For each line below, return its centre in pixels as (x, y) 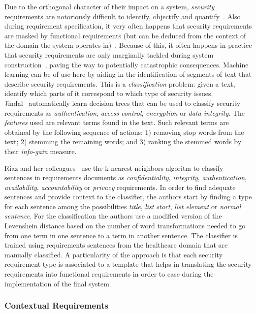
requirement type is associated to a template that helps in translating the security (128, 264)
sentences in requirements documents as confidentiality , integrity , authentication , (126, 177)
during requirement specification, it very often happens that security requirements (128, 26)
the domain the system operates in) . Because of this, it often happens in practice (128, 45)
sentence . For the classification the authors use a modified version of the (113, 216)
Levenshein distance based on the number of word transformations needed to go (125, 226)
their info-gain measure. (41, 151)
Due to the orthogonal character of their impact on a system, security (110, 6)
